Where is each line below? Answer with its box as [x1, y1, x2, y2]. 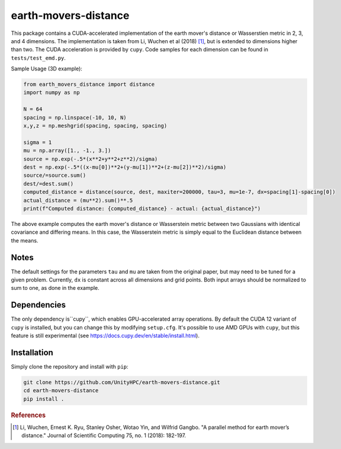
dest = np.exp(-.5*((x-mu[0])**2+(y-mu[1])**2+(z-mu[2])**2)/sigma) [23, 164, 227, 170]
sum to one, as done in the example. [11, 285, 100, 292]
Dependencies [11, 300, 66, 310]
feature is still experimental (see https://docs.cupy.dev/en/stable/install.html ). [11, 332, 200, 340]
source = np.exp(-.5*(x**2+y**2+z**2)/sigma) [23, 156, 158, 162]
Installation [11, 347, 53, 357]
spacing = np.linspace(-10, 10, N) [23, 114, 127, 121]
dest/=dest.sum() [23, 180, 74, 187]
